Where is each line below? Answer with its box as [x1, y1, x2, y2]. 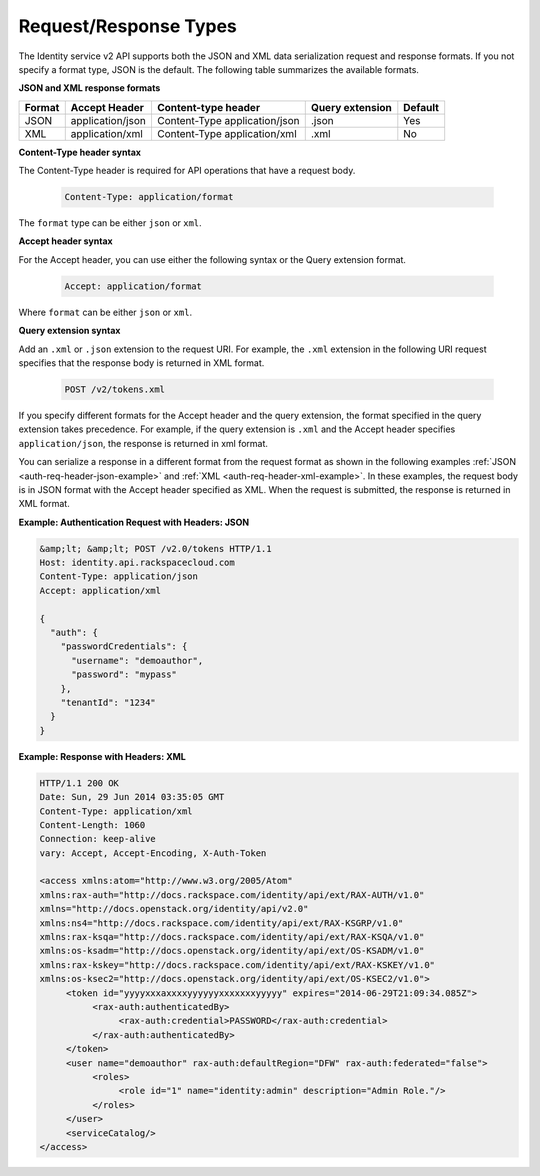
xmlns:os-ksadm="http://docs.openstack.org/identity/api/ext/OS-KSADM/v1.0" [39, 945, 425, 957]
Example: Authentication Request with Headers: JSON [18, 516, 250, 528]
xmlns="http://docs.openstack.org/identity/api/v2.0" [39, 903, 309, 915]
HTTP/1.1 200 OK [39, 777, 120, 789]
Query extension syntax [18, 325, 121, 337]
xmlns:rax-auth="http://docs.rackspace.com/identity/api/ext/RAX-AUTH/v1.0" [39, 889, 425, 900]
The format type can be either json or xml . [18, 217, 202, 229]
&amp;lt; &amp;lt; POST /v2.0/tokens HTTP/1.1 [39, 543, 272, 554]
